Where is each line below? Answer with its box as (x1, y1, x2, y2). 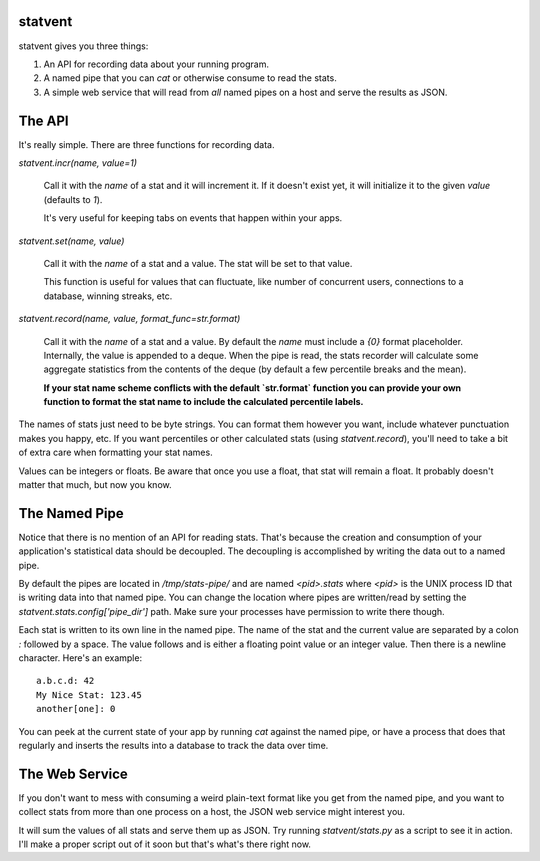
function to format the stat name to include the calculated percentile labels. (43, 396, 364, 408)
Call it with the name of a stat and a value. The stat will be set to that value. (43, 257, 353, 269)
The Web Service (18, 765, 129, 782)
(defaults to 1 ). (43, 193, 103, 205)
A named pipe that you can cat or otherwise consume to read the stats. (43, 72, 337, 84)
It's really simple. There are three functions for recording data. (18, 138, 275, 150)
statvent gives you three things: (18, 40, 149, 52)
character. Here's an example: (18, 652, 143, 664)
